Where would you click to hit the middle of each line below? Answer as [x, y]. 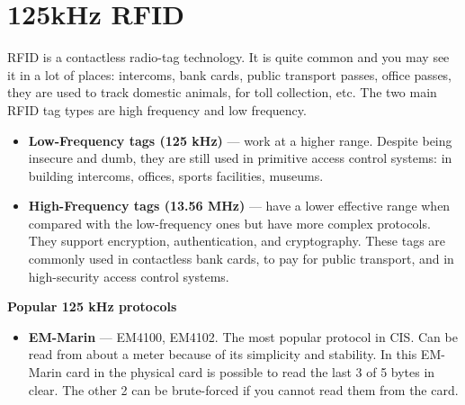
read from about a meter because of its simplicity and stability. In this [223, 354]
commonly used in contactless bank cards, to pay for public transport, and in [241, 259]
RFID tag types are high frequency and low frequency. [157, 109]
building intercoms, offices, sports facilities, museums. [176, 175]
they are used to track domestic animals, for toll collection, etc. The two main [222, 92]
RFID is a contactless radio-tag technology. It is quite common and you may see [228, 57]
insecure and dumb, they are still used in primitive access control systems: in [240, 158]
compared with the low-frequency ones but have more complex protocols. [229, 223]
